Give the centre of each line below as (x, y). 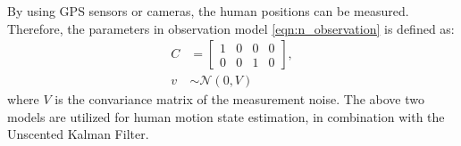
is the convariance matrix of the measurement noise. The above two (239, 99)
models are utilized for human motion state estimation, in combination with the (226, 116)
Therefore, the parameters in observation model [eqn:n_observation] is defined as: (231, 28)
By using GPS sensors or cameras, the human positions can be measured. (208, 11)
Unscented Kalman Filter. (78, 134)
